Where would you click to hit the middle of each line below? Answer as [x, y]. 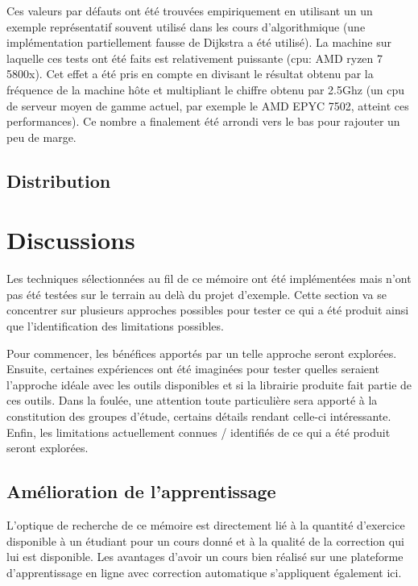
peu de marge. [41, 137]
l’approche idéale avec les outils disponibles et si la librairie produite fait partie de [209, 384]
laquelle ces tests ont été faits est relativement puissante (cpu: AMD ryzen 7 [195, 58]
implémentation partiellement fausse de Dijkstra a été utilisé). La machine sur [199, 42]
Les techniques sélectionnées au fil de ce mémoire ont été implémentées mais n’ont [209, 278]
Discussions [71, 240]
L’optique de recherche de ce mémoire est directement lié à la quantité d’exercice [206, 524]
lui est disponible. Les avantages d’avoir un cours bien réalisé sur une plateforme [205, 557]
